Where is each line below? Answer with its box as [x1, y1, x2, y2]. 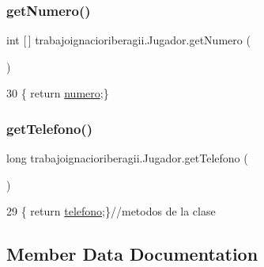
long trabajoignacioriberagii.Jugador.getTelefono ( [6, 150, 248, 166]
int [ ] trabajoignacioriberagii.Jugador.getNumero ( [6, 32, 251, 48]
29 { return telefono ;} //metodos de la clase [6, 203, 216, 219]
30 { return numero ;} [6, 85, 109, 101]
